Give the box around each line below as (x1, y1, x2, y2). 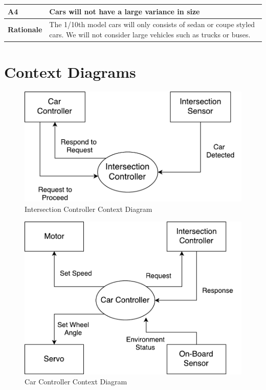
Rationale (8, 24, 42, 35)
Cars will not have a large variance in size (49, 6, 200, 16)
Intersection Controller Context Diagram (25, 204, 152, 214)
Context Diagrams (4, 61, 136, 82)
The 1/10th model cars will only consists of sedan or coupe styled (49, 19, 255, 30)
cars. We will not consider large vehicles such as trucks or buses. (49, 29, 251, 39)
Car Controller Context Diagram (25, 376, 127, 387)
